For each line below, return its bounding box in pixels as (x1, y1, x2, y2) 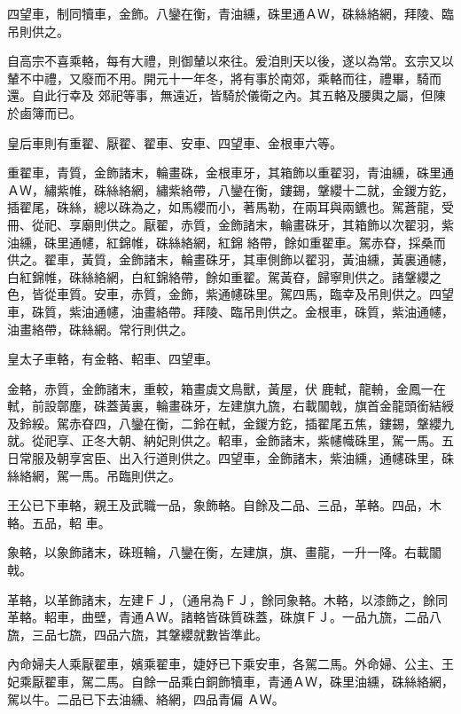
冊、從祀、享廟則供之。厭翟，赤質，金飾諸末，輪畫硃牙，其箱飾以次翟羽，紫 (7, 215, 454, 233)
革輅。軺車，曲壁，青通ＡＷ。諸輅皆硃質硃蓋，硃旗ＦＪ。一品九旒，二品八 (7, 608, 441, 626)
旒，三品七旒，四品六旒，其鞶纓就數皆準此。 (7, 624, 268, 643)
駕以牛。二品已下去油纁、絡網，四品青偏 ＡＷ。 (7, 689, 285, 708)
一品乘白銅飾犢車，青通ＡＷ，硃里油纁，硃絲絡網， (155, 672, 454, 690)
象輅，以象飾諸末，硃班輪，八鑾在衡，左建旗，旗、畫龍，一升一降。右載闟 (7, 543, 441, 561)
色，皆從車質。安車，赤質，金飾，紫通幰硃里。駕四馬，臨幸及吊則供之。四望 (7, 285, 454, 303)
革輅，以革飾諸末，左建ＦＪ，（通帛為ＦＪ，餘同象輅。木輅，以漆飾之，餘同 (7, 590, 448, 608)
